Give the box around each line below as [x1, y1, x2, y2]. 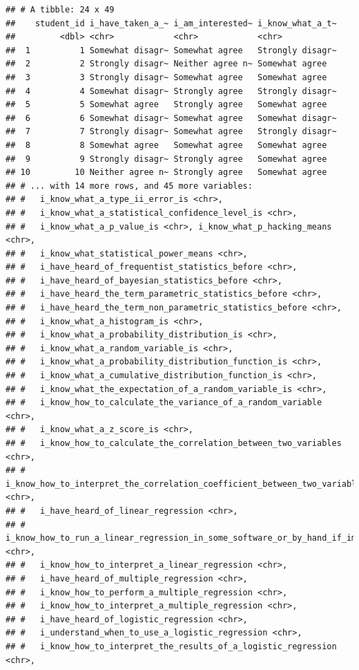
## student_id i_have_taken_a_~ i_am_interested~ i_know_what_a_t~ [6, 18, 337, 28]
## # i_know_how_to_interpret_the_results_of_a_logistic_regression [6, 641, 337, 651]
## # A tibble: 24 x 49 [6, 5, 115, 15]
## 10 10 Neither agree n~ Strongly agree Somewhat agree [6, 167, 327, 178]
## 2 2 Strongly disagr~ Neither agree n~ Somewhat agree [6, 59, 327, 69]
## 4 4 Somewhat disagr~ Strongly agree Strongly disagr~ [6, 86, 337, 96]
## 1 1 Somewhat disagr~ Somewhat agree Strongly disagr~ [6, 45, 337, 55]
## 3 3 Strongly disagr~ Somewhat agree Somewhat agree [6, 72, 327, 82]
